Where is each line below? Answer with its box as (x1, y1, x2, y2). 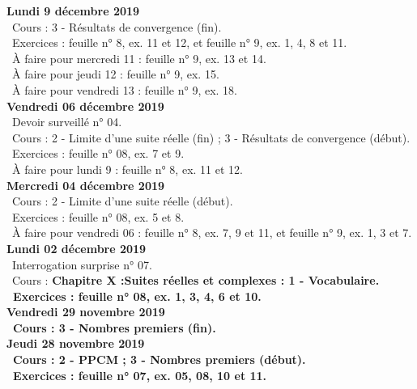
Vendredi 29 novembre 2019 (6, 303, 165, 320)
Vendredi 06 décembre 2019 (6, 97, 164, 114)
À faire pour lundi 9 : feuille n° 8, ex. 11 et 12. (11, 160, 243, 177)
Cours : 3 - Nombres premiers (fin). (13, 319, 216, 336)
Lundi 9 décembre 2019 (6, 2, 140, 19)
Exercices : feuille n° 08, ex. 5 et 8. (11, 208, 185, 225)
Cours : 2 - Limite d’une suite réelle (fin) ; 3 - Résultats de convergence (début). (11, 129, 411, 146)
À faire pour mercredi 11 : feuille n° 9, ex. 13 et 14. (11, 49, 266, 66)
